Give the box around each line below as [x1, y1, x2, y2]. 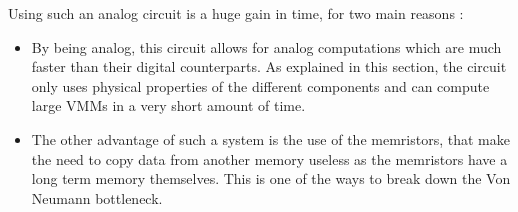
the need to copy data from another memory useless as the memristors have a [31, 148, 508, 169]
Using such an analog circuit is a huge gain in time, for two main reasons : [8, 3, 464, 23]
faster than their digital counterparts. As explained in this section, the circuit [31, 56, 507, 77]
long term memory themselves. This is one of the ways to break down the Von [31, 168, 511, 189]
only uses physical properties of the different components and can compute [31, 75, 490, 96]
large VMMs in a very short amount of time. [31, 95, 306, 116]
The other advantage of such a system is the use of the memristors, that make [31, 128, 510, 149]
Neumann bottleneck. [31, 187, 163, 208]
